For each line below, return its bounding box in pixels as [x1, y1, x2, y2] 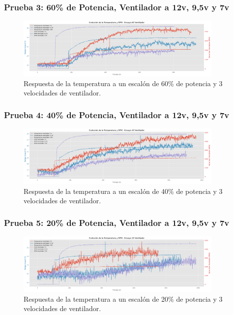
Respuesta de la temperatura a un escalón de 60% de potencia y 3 [24, 78, 223, 88]
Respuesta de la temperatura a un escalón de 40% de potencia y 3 [24, 186, 223, 196]
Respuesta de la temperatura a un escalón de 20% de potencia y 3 [24, 293, 223, 304]
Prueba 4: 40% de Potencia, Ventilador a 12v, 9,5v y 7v [4, 108, 230, 121]
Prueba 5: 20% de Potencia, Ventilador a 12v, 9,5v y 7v [4, 216, 230, 228]
